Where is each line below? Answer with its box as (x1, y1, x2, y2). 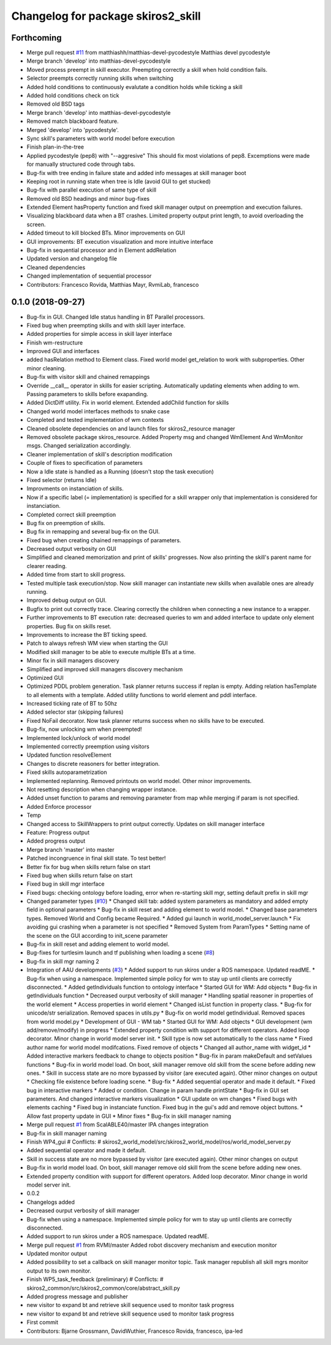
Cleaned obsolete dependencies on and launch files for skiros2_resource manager (26, 424, 235, 432)
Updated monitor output (26, 1250, 88, 1257)
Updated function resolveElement (26, 751, 112, 758)
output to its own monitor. (26, 1267, 91, 1274)
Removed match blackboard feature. (26, 117, 119, 125)
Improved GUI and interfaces (26, 348, 100, 355)
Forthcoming (11, 33, 62, 43)
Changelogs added (26, 1198, 75, 1206)
